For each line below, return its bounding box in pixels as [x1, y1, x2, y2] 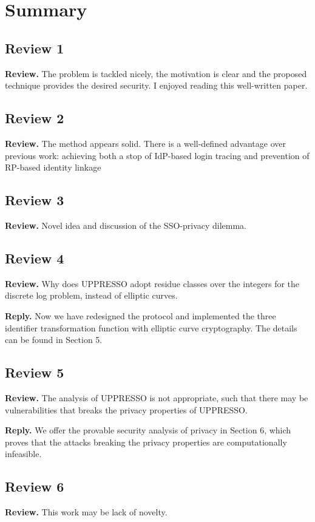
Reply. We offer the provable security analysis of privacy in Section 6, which [5, 424, 291, 436]
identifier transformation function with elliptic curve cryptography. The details [5, 321, 297, 334]
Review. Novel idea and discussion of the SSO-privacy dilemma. [5, 219, 247, 231]
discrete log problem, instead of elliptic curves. [5, 289, 178, 302]
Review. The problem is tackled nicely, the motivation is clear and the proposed [5, 67, 307, 80]
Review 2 [5, 109, 64, 127]
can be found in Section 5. [5, 333, 103, 346]
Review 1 [5, 38, 64, 57]
